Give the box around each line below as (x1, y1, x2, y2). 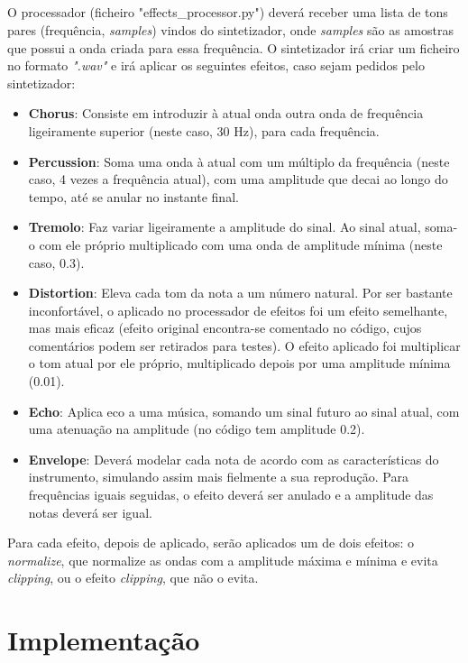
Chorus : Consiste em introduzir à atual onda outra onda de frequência (28, 104, 424, 123)
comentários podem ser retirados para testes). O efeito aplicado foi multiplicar (28, 336, 461, 355)
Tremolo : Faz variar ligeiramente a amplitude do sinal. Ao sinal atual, (28, 217, 421, 236)
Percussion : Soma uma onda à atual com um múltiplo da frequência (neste (28, 152, 450, 170)
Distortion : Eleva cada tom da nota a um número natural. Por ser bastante (28, 283, 453, 302)
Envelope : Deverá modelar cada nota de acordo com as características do (28, 449, 439, 468)
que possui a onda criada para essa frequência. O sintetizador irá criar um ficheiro (7, 38, 460, 57)
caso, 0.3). (28, 253, 85, 272)
